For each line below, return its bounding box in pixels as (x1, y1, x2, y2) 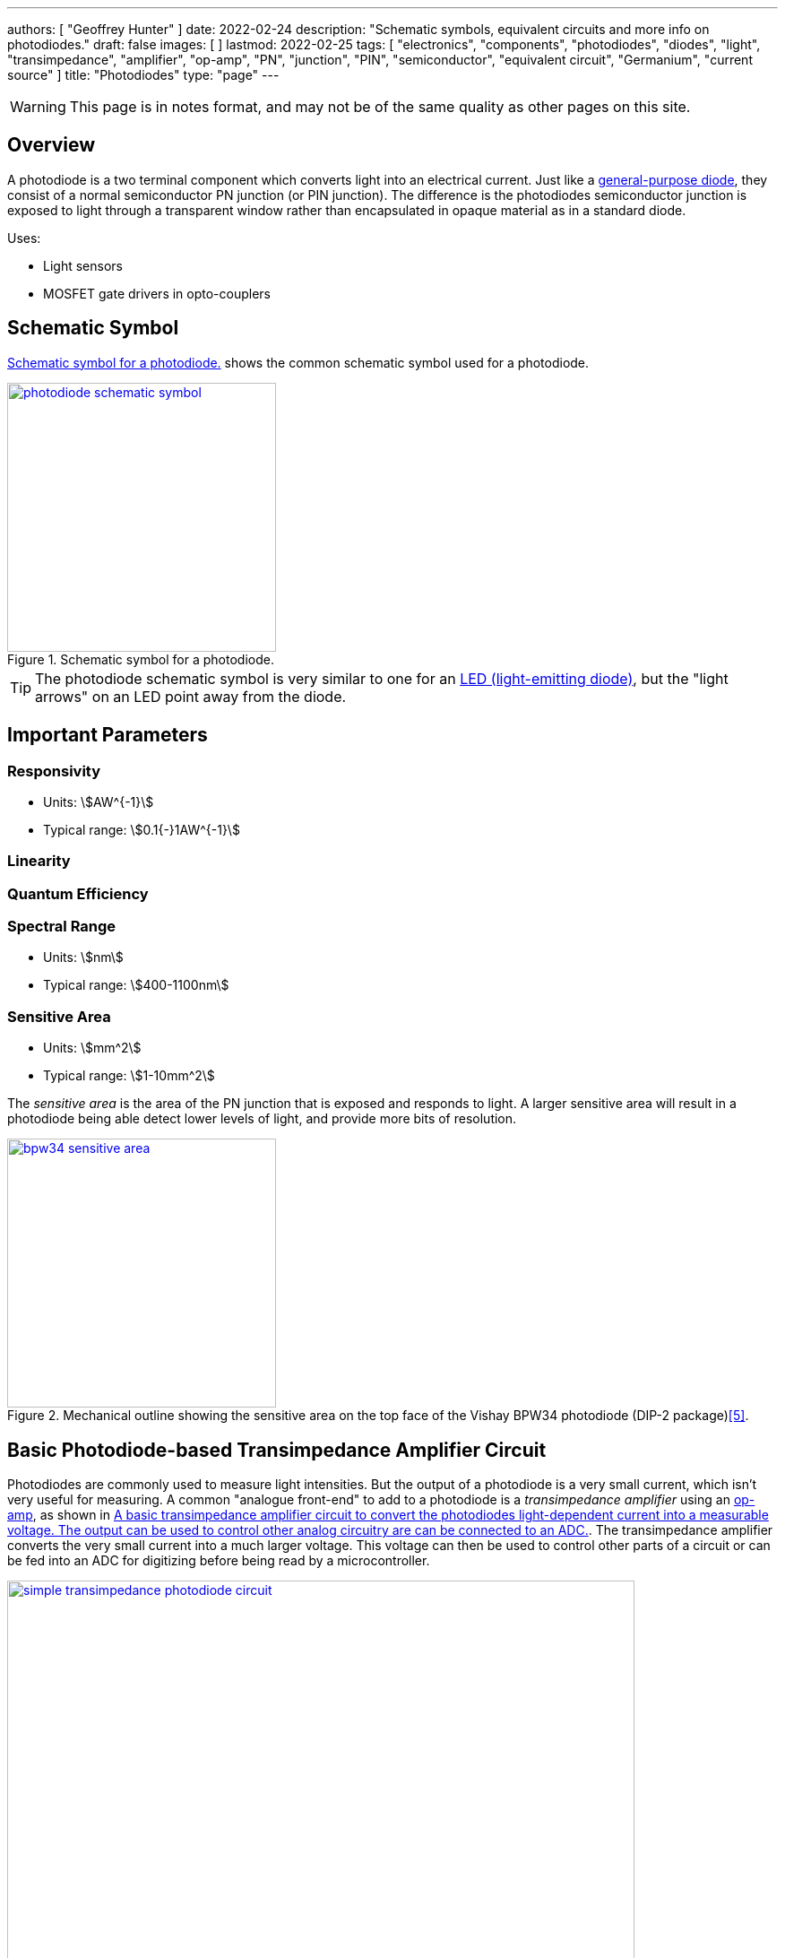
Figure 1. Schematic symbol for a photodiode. (7, 651, 274, 667)
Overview (7, 134, 96, 157)
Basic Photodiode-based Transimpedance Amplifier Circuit (7, 1438, 547, 1461)
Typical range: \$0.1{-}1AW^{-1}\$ (43, 821, 240, 837)
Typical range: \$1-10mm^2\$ (43, 1068, 215, 1084)
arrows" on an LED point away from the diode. (35, 687, 347, 706)
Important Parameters (7, 723, 208, 747)
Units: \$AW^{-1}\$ (43, 793, 154, 810)
